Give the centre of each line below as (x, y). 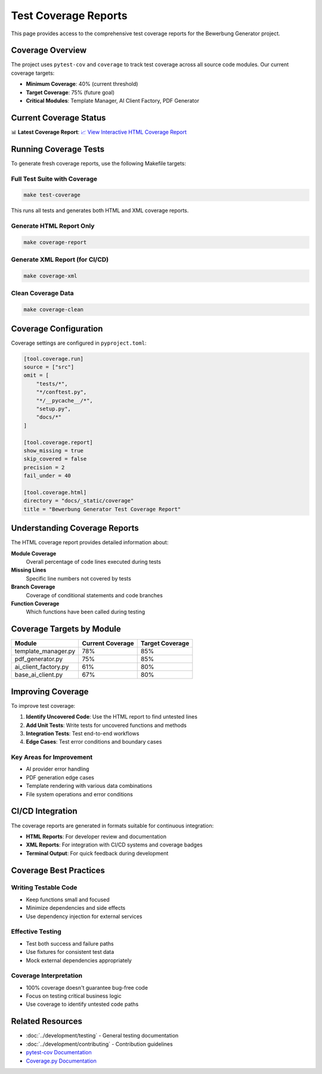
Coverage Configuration (57, 329)
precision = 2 (44, 467)
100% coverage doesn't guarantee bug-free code (87, 987)
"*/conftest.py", (61, 392)
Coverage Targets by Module (66, 629)
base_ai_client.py (38, 675)
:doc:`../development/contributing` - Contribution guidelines (99, 1044)
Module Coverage (34, 553)
